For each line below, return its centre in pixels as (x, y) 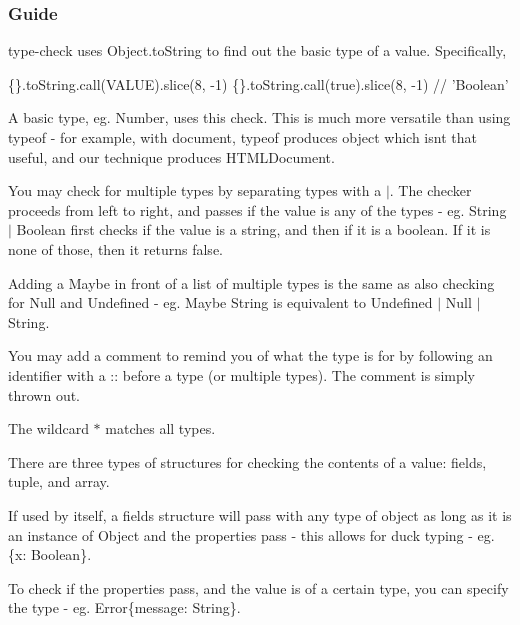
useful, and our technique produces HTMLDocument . (171, 156)
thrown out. (44, 394)
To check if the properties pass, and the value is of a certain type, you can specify (258, 587)
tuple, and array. (59, 481)
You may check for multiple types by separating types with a (195, 190)
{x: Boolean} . (50, 554)
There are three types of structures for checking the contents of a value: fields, (247, 461)
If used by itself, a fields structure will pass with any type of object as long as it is (260, 514)
